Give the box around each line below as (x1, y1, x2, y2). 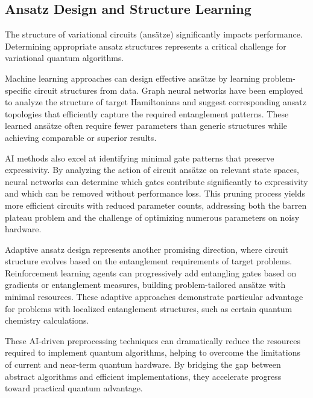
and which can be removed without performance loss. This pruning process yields (5, 187, 306, 200)
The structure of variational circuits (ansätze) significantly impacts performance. (5, 28, 303, 41)
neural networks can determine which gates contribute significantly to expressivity (5, 175, 308, 188)
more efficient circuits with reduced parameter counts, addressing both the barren (5, 198, 307, 211)
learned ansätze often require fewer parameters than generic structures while (5, 119, 288, 132)
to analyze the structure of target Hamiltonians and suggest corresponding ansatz (5, 96, 306, 108)
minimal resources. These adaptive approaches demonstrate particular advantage (5, 290, 303, 303)
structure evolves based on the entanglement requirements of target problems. (5, 255, 292, 267)
